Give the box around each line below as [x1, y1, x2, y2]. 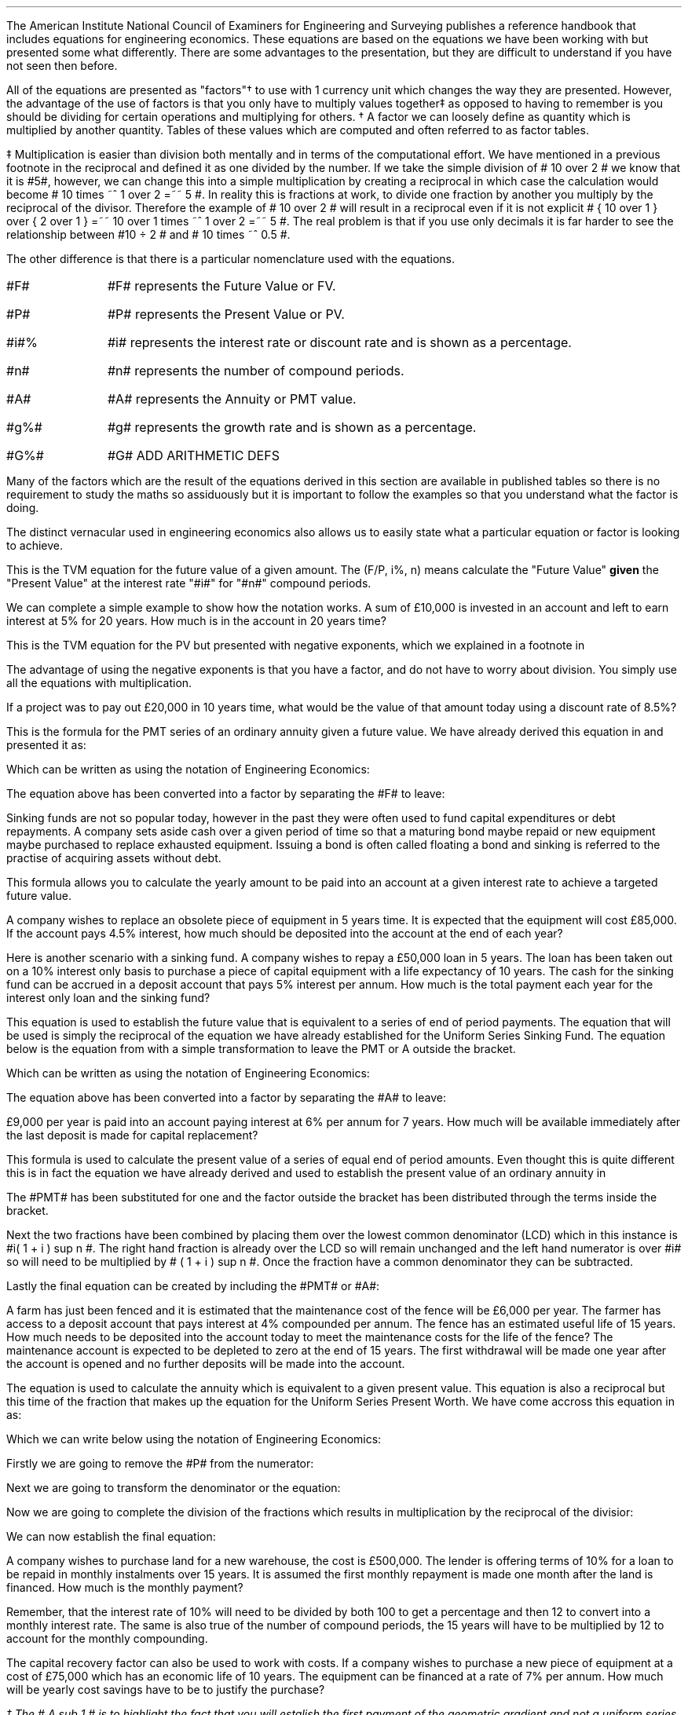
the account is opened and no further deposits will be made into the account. [6, 1357, 405, 1370]
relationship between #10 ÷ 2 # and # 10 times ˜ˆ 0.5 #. [6, 228, 291, 241]
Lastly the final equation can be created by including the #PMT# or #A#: [6, 1279, 380, 1293]
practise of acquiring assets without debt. [6, 851, 221, 865]
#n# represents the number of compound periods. [107, 363, 404, 378]
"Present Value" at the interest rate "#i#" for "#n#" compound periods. [6, 576, 371, 590]
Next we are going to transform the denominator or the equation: [6, 1481, 341, 1494]
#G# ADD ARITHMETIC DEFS [107, 448, 280, 463]
